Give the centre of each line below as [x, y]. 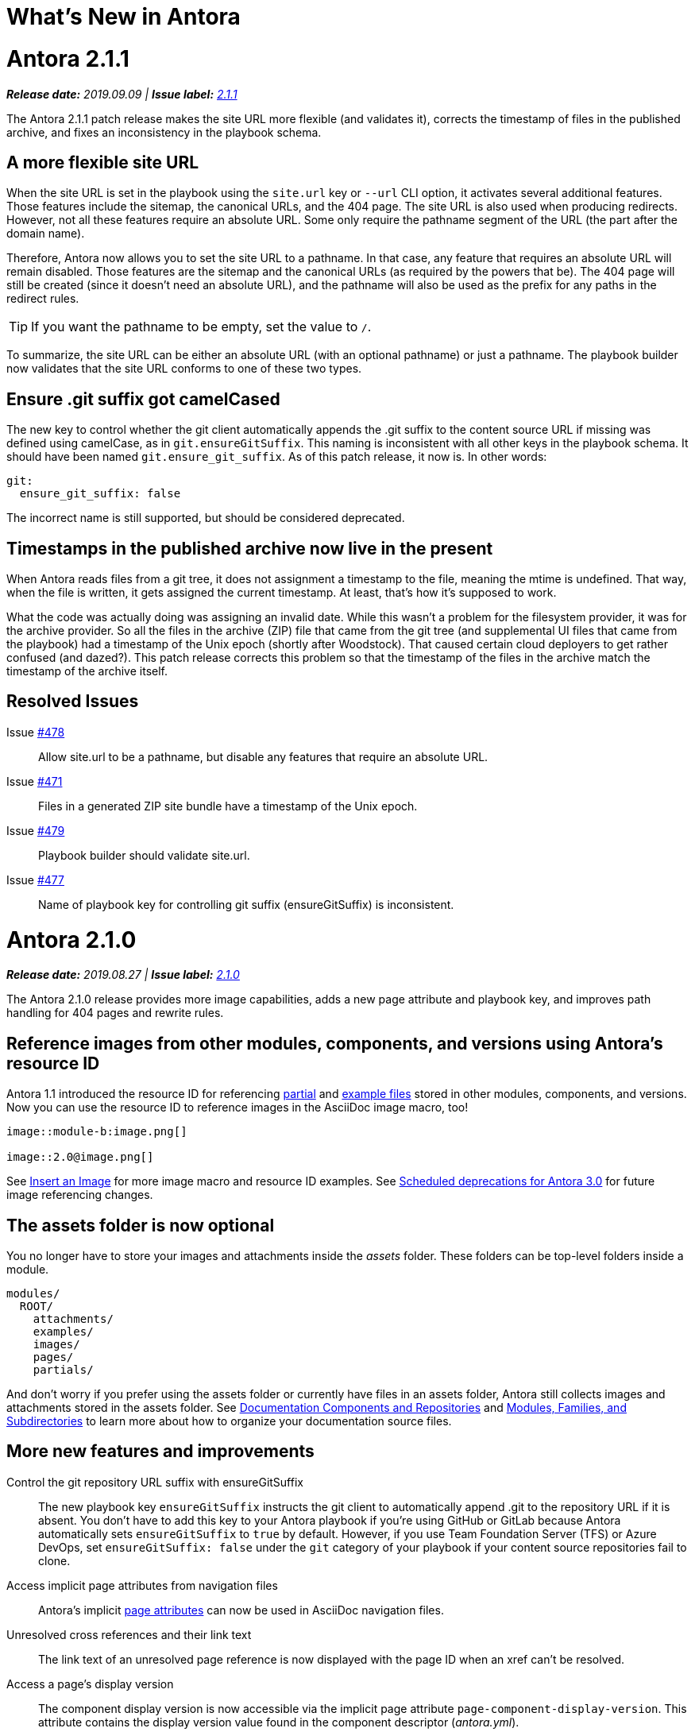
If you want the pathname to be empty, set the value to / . [201, 327]
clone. [54, 1560]
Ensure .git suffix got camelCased [143, 399]
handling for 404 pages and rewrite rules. [115, 1013]
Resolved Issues [73, 702]
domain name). [46, 234]
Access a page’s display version [90, 1684]
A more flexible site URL [103, 162]
